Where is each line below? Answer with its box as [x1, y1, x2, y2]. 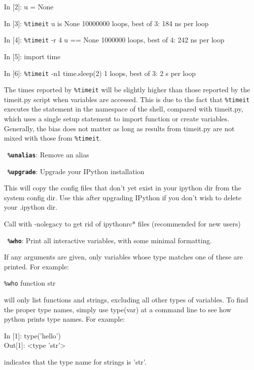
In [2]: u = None [4, 1, 54, 11]
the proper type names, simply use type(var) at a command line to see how [4, 304, 231, 314]
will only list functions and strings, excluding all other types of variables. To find [4, 295, 248, 305]
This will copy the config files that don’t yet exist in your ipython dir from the [4, 183, 242, 193]
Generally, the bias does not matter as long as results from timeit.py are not [4, 123, 235, 133]
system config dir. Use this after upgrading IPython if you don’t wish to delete [4, 192, 242, 202]
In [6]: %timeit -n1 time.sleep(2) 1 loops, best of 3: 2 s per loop [4, 68, 196, 78]
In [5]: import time [4, 51, 61, 61]
